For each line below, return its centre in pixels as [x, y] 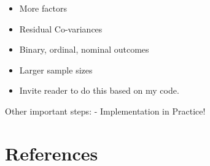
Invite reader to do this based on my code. [99, 90]
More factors [43, 8]
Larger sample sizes [56, 70]
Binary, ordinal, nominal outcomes [84, 49]
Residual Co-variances [61, 28]
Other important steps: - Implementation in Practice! [105, 111]
